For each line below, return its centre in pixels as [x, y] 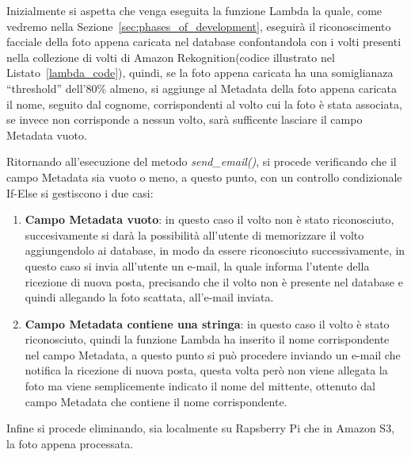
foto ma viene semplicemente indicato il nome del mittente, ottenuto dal [200, 386]
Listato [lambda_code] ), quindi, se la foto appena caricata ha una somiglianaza [200, 73]
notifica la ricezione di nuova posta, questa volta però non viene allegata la [206, 370]
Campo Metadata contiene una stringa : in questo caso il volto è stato [207, 323]
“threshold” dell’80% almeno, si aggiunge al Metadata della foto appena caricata [202, 88]
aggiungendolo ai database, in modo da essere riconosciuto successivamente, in [215, 250]
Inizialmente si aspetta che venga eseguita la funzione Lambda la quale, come [194, 10]
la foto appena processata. [70, 443]
